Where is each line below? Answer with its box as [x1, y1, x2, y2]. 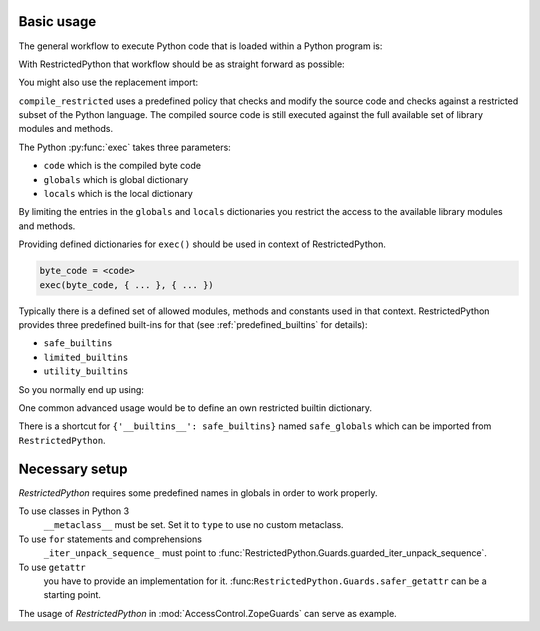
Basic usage [18, 13, 97, 30]
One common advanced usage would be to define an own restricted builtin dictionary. [18, 401, 373, 414]
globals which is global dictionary [43, 173, 189, 185]
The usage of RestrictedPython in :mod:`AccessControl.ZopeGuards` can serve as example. [18, 607, 397, 619]
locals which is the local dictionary [43, 188, 194, 200]
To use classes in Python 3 [18, 505, 130, 517]
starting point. [43, 589, 102, 601]
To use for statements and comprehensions [18, 533, 202, 545]
